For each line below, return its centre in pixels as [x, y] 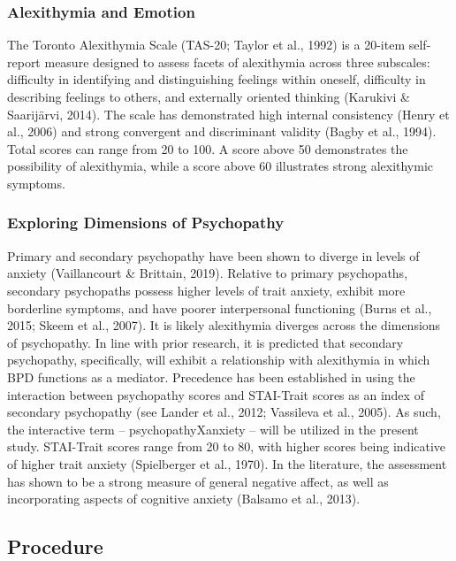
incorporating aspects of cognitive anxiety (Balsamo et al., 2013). [184, 499]
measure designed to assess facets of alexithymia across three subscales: [237, 61]
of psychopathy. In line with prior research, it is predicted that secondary [205, 342]
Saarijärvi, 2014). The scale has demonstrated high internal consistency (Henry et [228, 114]
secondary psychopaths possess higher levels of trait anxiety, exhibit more [206, 290]
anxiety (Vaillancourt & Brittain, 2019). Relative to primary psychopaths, [208, 273]
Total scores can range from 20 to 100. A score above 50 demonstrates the [208, 148]
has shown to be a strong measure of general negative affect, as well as [198, 481]
